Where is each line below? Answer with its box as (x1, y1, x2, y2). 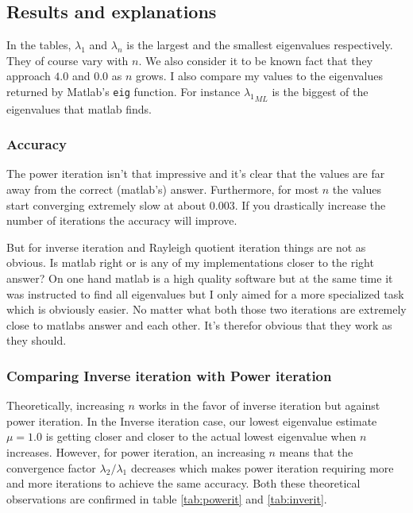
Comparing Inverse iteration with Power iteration (6, 365, 332, 385)
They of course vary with (6, 52, 129, 68)
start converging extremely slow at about (6, 196, 206, 213)
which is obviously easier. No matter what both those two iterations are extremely (6, 301, 407, 318)
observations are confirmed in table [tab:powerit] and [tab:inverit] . (6, 490, 327, 507)
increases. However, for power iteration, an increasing (6, 443, 265, 460)
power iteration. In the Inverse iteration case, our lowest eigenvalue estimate (6, 412, 377, 429)
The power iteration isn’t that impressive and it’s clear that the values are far (6, 165, 385, 182)
